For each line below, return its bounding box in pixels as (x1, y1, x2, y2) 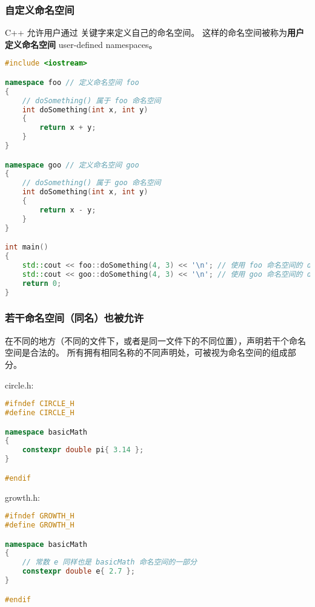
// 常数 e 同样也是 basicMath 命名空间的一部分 (22, 558, 197, 567)
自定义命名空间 (5, 2, 75, 17)
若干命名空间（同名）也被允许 (5, 310, 144, 325)
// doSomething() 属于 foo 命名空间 (22, 96, 161, 105)
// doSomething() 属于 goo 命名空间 (22, 178, 161, 188)
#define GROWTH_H (5, 521, 75, 529)
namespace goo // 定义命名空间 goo (5, 160, 139, 169)
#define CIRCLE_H (5, 408, 75, 417)
